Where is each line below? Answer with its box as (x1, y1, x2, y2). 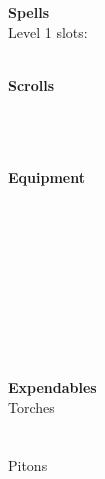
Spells (8, 2, 50, 22)
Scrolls (8, 74, 55, 95)
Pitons (8, 455, 48, 476)
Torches (8, 396, 55, 417)
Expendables (8, 377, 97, 398)
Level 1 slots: (8, 21, 88, 42)
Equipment (8, 167, 85, 188)
